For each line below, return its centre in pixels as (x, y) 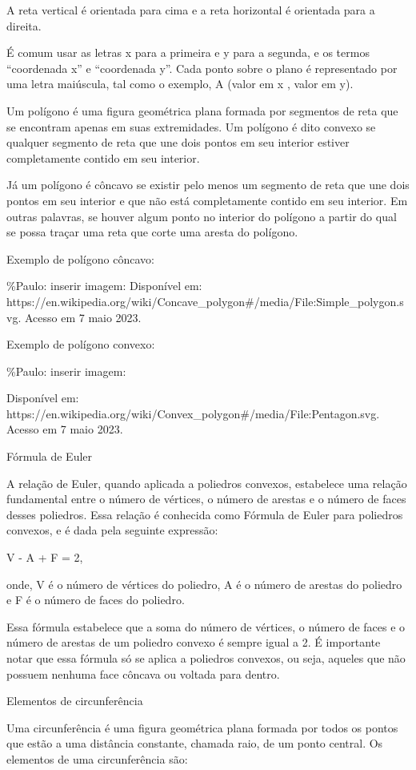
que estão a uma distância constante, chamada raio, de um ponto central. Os (195, 743)
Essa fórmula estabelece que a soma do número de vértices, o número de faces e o (206, 626)
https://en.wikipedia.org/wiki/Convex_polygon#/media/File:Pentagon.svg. (193, 413)
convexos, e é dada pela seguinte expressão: (112, 530)
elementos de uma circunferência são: (97, 758)
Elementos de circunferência (75, 701)
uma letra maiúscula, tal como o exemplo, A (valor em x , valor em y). (180, 84)
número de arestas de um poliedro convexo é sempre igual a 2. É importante (194, 642)
